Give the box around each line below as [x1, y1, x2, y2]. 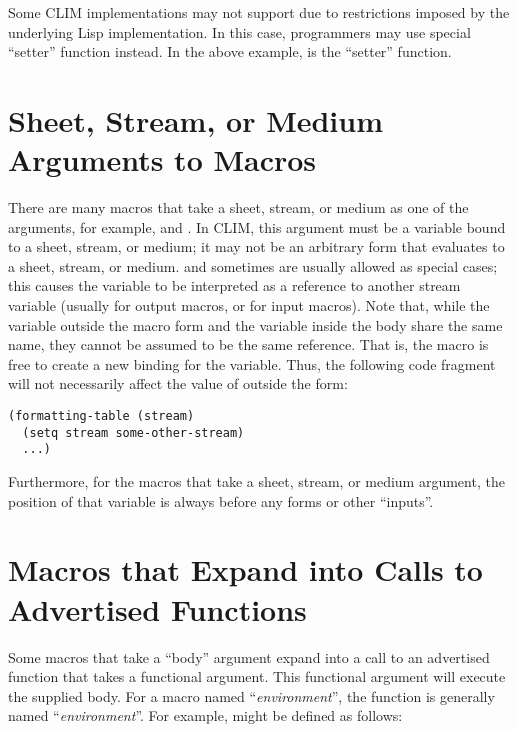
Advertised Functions [8, 588, 307, 629]
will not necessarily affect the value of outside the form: [8, 373, 348, 394]
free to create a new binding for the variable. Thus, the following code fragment [8, 353, 496, 374]
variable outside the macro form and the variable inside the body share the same [8, 314, 503, 335]
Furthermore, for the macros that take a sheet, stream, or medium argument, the [8, 471, 505, 491]
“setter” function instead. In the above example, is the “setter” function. [8, 41, 452, 62]
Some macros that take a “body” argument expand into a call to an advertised [8, 646, 490, 667]
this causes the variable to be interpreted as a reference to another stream [8, 275, 461, 296]
